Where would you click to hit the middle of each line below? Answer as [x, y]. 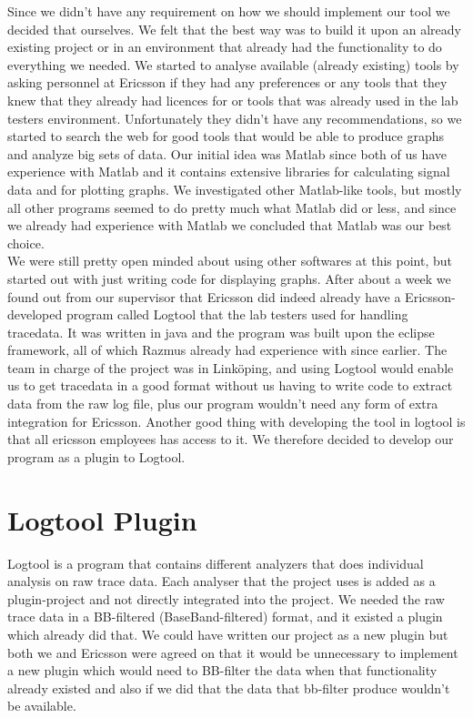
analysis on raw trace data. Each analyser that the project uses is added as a [221, 581]
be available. [42, 706]
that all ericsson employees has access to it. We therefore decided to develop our [231, 439]
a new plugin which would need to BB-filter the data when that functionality [222, 670]
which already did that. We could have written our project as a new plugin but [228, 634]
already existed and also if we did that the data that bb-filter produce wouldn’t [229, 688]
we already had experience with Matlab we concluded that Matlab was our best [230, 225]
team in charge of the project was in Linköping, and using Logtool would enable [231, 367]
